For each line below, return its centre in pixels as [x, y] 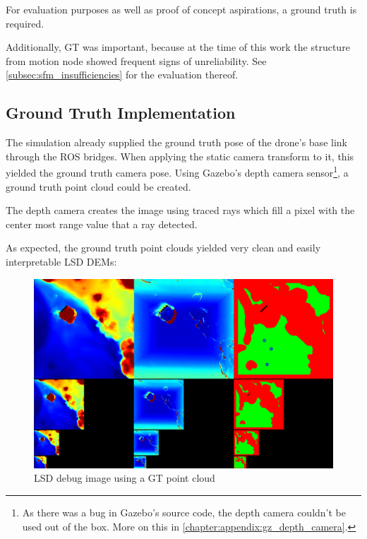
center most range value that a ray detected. [102, 224]
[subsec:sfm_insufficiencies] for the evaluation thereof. [122, 75]
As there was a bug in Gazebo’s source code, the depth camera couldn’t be [184, 513]
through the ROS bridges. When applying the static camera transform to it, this [180, 156]
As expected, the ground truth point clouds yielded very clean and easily [163, 248]
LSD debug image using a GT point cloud [125, 478]
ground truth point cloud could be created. [98, 186]
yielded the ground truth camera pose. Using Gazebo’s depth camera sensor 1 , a [177, 172]
